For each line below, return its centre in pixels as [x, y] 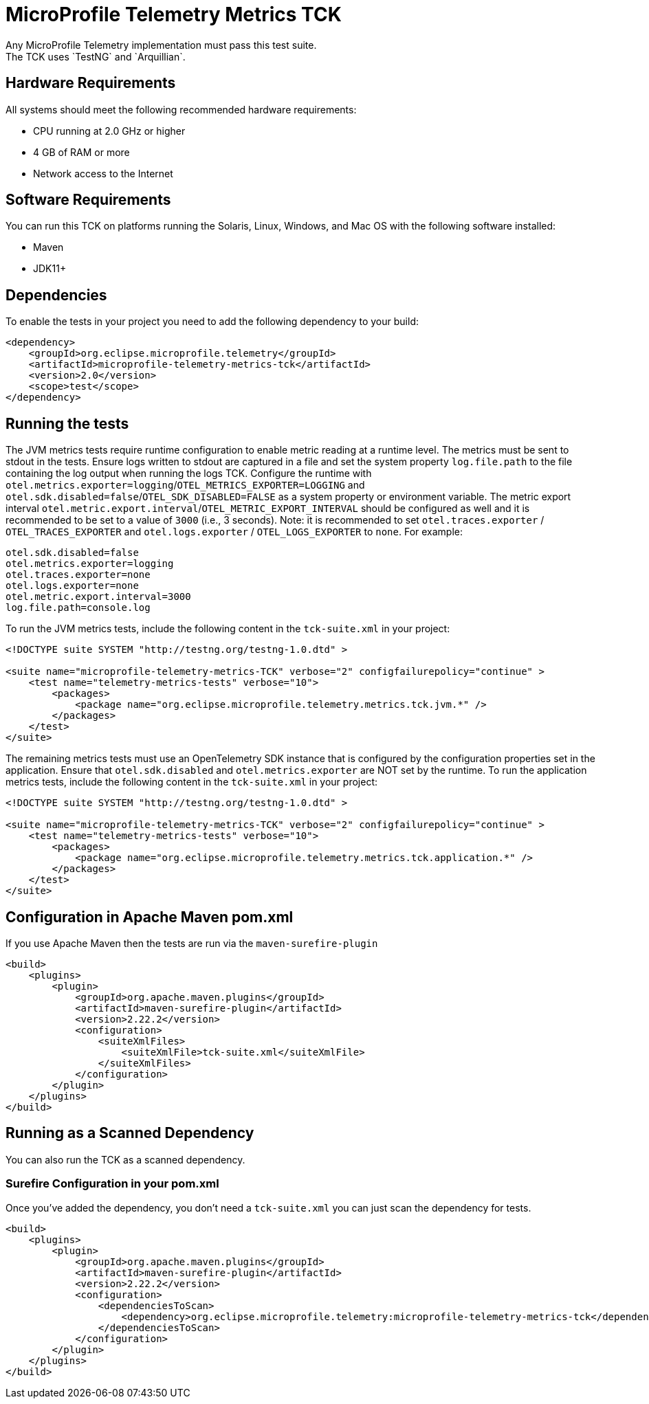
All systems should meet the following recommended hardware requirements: [181, 109]
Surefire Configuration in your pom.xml [112, 1184]
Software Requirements [88, 200]
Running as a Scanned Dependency [130, 1133]
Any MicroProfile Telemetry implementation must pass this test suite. [161, 45]
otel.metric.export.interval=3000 [98, 597]
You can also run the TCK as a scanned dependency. [125, 1159]
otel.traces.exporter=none [78, 575]
